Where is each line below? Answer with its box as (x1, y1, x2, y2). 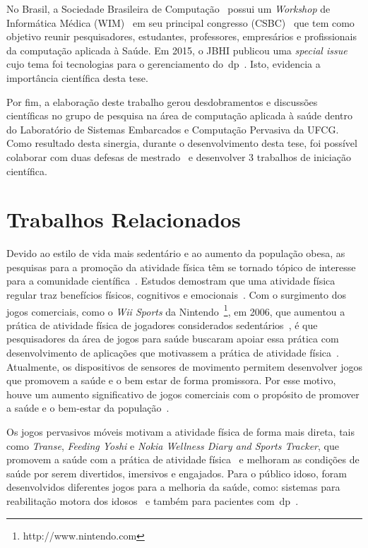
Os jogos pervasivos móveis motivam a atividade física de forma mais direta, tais (6, 424, 355, 439)
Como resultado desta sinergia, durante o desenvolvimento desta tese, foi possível (6, 136, 357, 150)
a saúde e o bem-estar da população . (6, 400, 170, 415)
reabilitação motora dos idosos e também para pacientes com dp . (6, 494, 299, 508)
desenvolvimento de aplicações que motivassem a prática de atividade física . (6, 345, 339, 360)
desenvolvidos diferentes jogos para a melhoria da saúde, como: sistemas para (6, 480, 340, 494)
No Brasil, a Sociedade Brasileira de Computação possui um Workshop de (6, 1, 331, 16)
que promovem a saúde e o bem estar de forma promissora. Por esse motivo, (6, 373, 336, 388)
